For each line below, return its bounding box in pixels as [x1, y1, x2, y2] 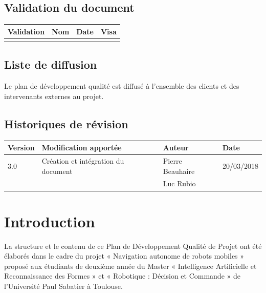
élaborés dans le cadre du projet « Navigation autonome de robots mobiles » [4, 250, 245, 261]
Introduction [4, 210, 95, 231]
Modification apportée [41, 142, 122, 153]
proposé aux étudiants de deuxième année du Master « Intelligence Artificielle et [4, 260, 257, 271]
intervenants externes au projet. [4, 90, 104, 101]
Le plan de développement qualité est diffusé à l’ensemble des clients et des [4, 81, 239, 91]
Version [8, 142, 35, 153]
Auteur [163, 142, 189, 153]
